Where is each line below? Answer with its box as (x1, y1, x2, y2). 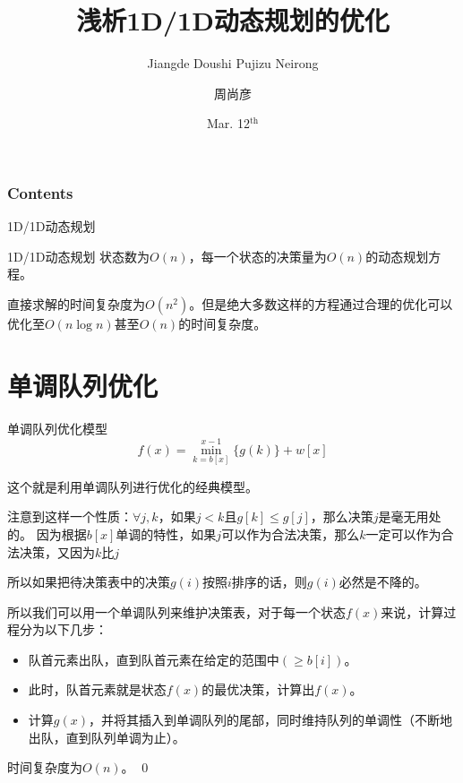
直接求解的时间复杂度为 (7, 294, 145, 313)
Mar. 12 (207, 114, 250, 133)
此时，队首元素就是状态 (28, 680, 167, 699)
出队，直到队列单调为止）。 (28, 727, 185, 746)
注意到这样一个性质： (7, 507, 133, 526)
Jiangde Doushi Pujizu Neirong (147, 54, 319, 73)
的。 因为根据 (7, 524, 87, 543)
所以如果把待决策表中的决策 (7, 572, 170, 591)
